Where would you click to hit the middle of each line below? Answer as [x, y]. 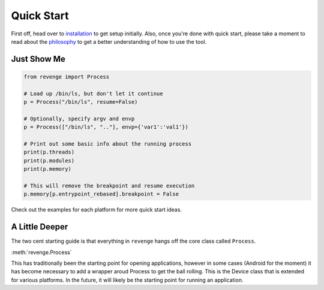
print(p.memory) [48, 169]
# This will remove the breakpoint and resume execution [109, 186]
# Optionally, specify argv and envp [79, 119]
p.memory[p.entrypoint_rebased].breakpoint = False [101, 194]
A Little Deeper [40, 227]
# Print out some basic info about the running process [108, 144]
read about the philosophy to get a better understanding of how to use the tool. [109, 41]
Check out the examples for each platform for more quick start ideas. [97, 210]
